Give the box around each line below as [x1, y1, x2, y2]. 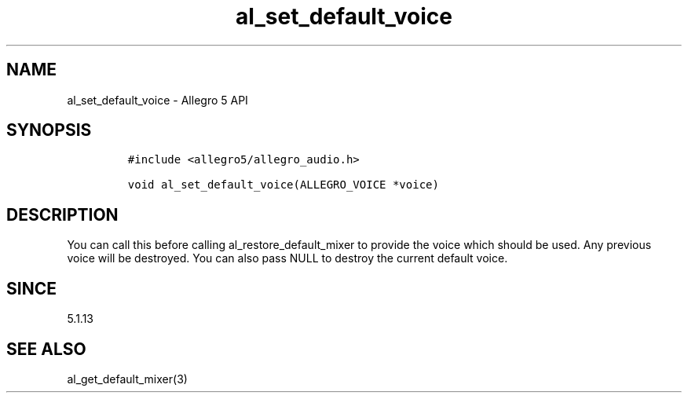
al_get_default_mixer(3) [67, 372, 188, 386]
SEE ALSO [6, 339, 86, 359]
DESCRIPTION [6, 204, 119, 225]
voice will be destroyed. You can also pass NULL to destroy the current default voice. [67, 251, 508, 265]
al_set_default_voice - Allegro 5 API [67, 93, 248, 107]
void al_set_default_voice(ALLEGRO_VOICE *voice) [127, 178, 439, 192]
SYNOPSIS [6, 120, 92, 141]
